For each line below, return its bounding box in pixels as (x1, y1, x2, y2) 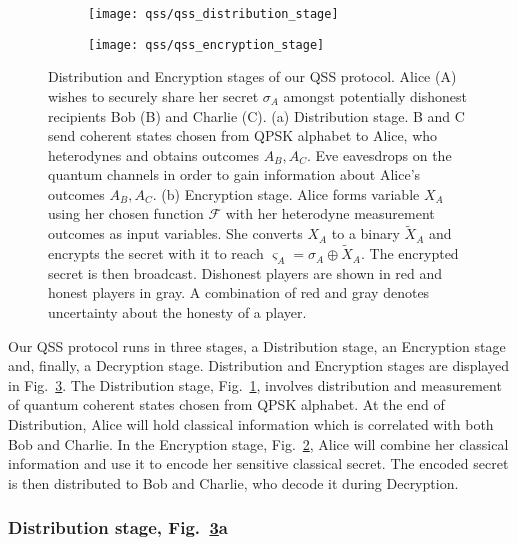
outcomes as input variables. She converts (48, 223, 303, 244)
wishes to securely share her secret (48, 85, 259, 106)
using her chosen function (48, 203, 204, 224)
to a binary (331, 223, 400, 244)
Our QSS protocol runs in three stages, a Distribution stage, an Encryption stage (8, 335, 506, 356)
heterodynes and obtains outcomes (48, 144, 260, 165)
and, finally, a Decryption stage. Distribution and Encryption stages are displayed (8, 355, 509, 376)
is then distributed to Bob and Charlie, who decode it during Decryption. (8, 472, 459, 493)
